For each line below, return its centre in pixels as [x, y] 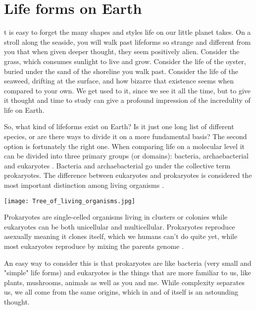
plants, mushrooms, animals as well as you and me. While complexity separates [124, 282]
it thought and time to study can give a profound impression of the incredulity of [127, 100]
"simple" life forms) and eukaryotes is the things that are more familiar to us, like [128, 272]
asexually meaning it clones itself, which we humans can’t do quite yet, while [121, 236]
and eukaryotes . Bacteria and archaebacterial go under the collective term [117, 165]
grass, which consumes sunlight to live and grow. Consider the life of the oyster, [125, 61]
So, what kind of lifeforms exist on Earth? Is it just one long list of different [119, 126]
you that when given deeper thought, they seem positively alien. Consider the [122, 51]
